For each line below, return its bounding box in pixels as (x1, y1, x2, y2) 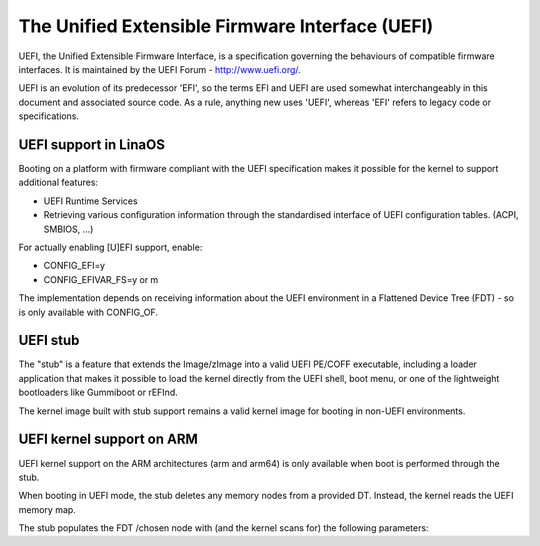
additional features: (18, 176, 99, 189)
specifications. (18, 110, 80, 122)
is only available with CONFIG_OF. (18, 306, 159, 318)
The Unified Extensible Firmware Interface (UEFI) (18, 15, 434, 37)
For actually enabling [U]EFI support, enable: (18, 241, 203, 253)
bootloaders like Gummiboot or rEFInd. (18, 386, 179, 399)
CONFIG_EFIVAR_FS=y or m (43, 273, 159, 285)
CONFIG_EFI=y (43, 260, 105, 272)
